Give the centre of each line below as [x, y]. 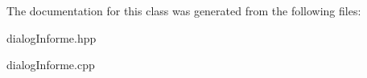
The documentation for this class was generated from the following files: [184, 10]
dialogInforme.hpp [52, 37]
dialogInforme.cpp [51, 65]
